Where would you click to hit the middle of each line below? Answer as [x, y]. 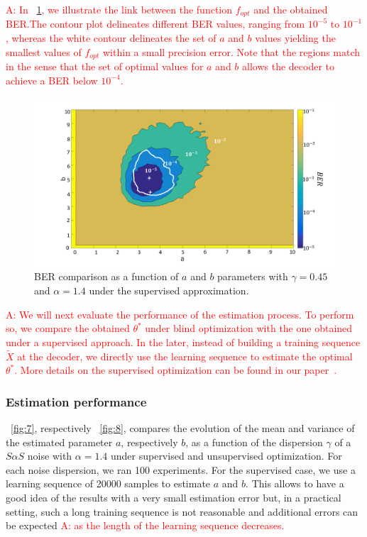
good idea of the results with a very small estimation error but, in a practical [174, 497]
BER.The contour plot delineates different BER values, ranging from [155, 24]
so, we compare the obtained [68, 328]
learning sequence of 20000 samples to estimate [108, 483]
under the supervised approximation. [169, 290]
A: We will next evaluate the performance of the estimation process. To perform [180, 314]
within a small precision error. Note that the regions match [232, 51]
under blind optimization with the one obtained [249, 328]
